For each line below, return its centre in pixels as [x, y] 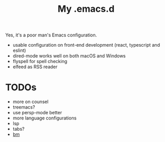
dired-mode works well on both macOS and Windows [69, 56]
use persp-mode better [37, 113]
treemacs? [24, 107]
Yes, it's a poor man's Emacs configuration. [51, 35]
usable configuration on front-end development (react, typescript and [86, 45]
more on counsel [30, 102]
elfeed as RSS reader [35, 67]
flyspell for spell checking [40, 62]
